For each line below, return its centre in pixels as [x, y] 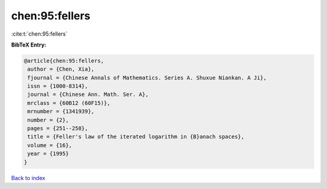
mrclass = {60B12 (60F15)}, [69, 103]
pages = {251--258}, [58, 129]
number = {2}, [48, 120]
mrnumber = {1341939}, [61, 111]
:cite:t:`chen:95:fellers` [39, 34]
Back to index [28, 178]
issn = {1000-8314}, [58, 86]
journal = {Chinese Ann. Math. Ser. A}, [88, 94]
